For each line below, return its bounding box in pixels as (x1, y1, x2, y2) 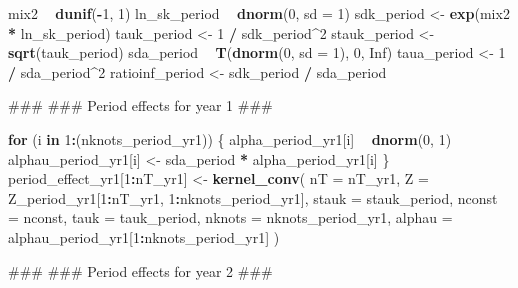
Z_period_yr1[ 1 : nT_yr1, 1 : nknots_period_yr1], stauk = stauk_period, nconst (8, 187, 498, 208)
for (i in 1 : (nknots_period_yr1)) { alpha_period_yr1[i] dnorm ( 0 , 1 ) (8, 128, 452, 149)
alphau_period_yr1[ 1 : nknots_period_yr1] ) (8, 226, 280, 247)
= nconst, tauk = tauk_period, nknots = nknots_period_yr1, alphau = (8, 207, 453, 228)
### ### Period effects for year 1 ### (8, 95, 273, 116)
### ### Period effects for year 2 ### (8, 260, 273, 281)
